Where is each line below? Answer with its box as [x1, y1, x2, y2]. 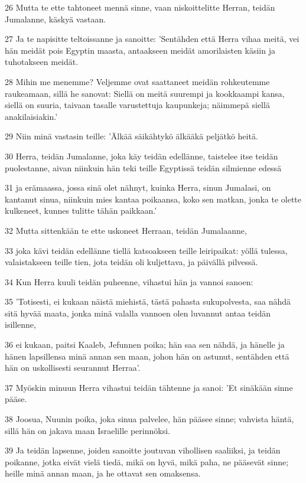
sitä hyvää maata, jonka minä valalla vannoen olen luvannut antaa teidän [5, 306, 271, 319]
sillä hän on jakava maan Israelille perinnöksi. [5, 424, 170, 436]
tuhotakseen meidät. [5, 56, 79, 68]
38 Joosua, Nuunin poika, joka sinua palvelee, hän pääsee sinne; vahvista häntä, [5, 413, 294, 425]
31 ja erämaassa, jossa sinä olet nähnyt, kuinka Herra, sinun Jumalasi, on [5, 181, 271, 194]
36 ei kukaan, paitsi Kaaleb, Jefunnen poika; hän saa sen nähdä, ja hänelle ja [5, 338, 285, 351]
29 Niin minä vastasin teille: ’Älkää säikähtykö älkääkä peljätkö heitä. [5, 130, 258, 142]
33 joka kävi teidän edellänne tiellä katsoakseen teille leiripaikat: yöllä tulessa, [5, 244, 288, 256]
